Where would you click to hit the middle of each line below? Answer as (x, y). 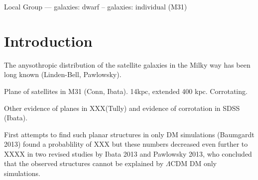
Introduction (48, 41)
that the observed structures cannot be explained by (84, 163)
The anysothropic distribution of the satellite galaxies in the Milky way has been (127, 64)
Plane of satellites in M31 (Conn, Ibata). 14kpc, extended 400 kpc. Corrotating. (126, 91)
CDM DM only (193, 163)
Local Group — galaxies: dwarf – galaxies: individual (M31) (96, 6)
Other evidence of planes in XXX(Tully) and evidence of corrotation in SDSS (122, 108)
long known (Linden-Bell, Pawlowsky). (63, 74)
